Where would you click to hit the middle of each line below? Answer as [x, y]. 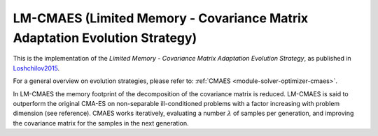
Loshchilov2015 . [36, 68]
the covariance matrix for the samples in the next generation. [101, 123]
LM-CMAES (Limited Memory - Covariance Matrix [160, 18]
